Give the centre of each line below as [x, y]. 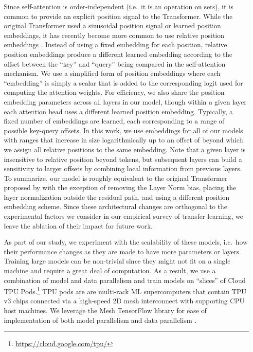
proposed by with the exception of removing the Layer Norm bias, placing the [120, 187]
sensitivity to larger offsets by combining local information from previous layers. [123, 168]
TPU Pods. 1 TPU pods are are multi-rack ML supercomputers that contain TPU [125, 290]
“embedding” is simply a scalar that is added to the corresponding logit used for [124, 82]
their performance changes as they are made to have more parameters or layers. [123, 251]
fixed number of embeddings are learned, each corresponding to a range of [114, 121]
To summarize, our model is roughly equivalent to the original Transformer [116, 178]
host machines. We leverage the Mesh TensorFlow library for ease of [105, 310]
